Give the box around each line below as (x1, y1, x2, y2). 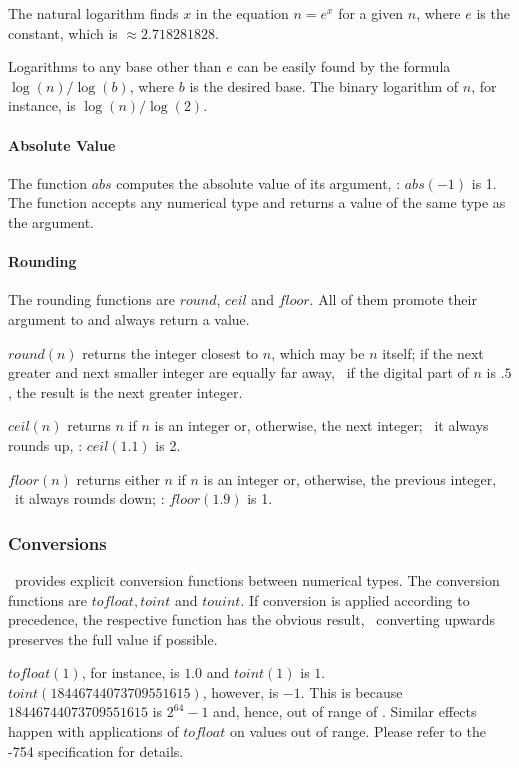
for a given (338, 3, 404, 23)
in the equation (195, 3, 289, 23)
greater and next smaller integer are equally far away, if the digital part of (8, 362, 469, 383)
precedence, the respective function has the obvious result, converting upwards (8, 609, 496, 630)
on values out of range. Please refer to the (229, 721, 486, 742)
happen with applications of (8, 721, 179, 742)
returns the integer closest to (82, 342, 259, 363)
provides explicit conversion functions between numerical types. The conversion (14, 569, 500, 590)
